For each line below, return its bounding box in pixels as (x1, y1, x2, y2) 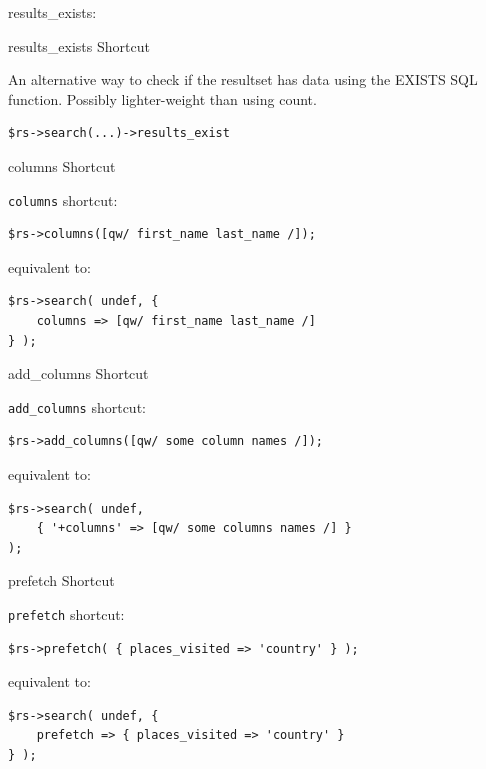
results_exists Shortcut (8, 35, 150, 56)
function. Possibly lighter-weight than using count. (8, 88, 317, 109)
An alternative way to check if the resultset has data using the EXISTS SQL (8, 69, 478, 90)
